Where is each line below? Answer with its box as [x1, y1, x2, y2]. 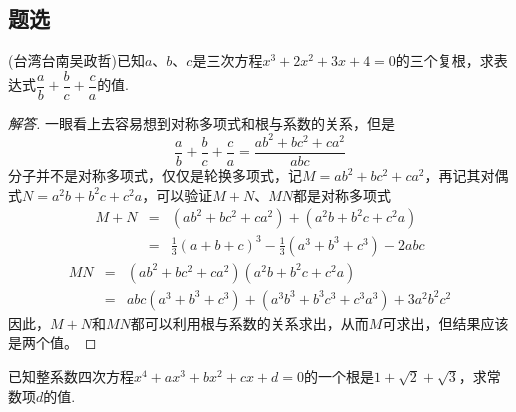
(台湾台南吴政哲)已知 [8, 50, 145, 71]
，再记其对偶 [424, 165, 509, 186]
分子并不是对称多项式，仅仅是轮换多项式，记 [8, 165, 302, 186]
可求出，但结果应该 [382, 312, 509, 333]
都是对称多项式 [293, 184, 391, 205]
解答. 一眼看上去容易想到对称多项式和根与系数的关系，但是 [8, 112, 395, 133]
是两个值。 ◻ [8, 332, 97, 353]
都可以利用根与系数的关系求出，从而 [130, 312, 369, 333]
